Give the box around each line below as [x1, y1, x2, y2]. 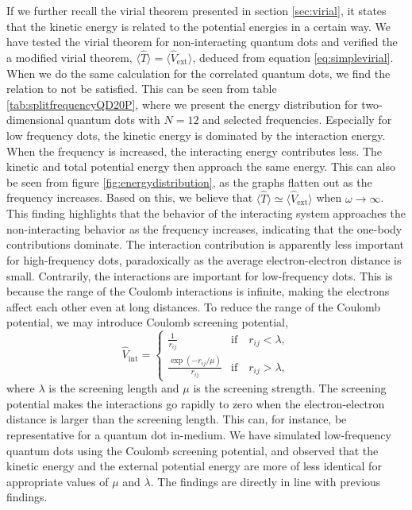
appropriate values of [6, 473, 109, 489]
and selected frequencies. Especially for [202, 111, 392, 128]
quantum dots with [67, 111, 160, 128]
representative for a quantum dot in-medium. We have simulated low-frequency [6, 427, 391, 443]
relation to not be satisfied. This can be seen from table [6, 80, 277, 97]
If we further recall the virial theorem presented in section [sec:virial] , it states [6, 2, 387, 18]
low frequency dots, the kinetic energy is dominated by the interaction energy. [6, 126, 386, 143]
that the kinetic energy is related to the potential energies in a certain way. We [6, 17, 391, 34]
